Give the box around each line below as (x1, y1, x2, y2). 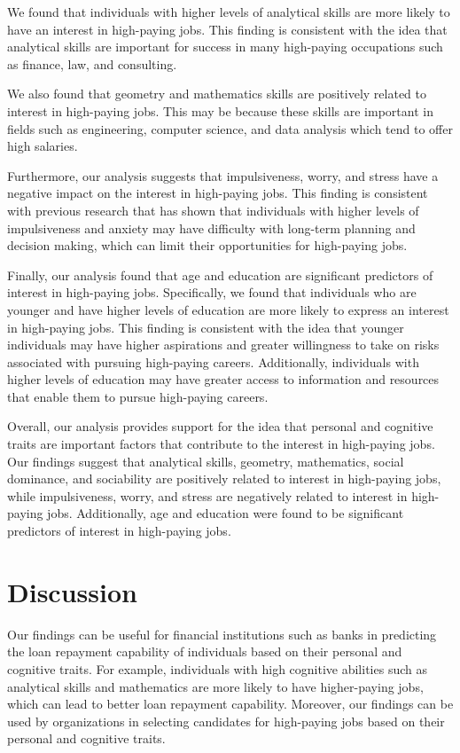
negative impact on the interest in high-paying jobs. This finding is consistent (7, 184, 428, 202)
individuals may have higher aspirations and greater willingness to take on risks (7, 335, 440, 354)
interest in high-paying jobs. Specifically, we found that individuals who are (7, 283, 417, 302)
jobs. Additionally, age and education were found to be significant (47, 504, 404, 522)
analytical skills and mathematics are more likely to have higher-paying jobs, (7, 677, 424, 695)
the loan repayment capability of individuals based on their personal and (7, 642, 402, 661)
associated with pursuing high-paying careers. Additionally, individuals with (7, 352, 419, 371)
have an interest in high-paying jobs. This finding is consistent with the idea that (7, 20, 448, 38)
